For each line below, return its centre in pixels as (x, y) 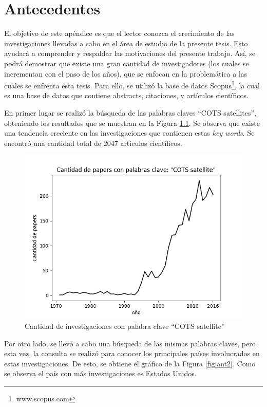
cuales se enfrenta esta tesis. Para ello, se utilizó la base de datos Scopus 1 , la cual (132, 85)
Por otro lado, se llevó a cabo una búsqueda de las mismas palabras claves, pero (130, 343)
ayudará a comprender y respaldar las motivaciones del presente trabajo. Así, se (130, 53)
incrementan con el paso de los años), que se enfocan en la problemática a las (126, 73)
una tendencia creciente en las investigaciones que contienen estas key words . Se (129, 133)
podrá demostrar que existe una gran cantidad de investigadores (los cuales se (127, 63)
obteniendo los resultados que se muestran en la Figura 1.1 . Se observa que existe (132, 123)
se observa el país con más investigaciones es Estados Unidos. (100, 373)
